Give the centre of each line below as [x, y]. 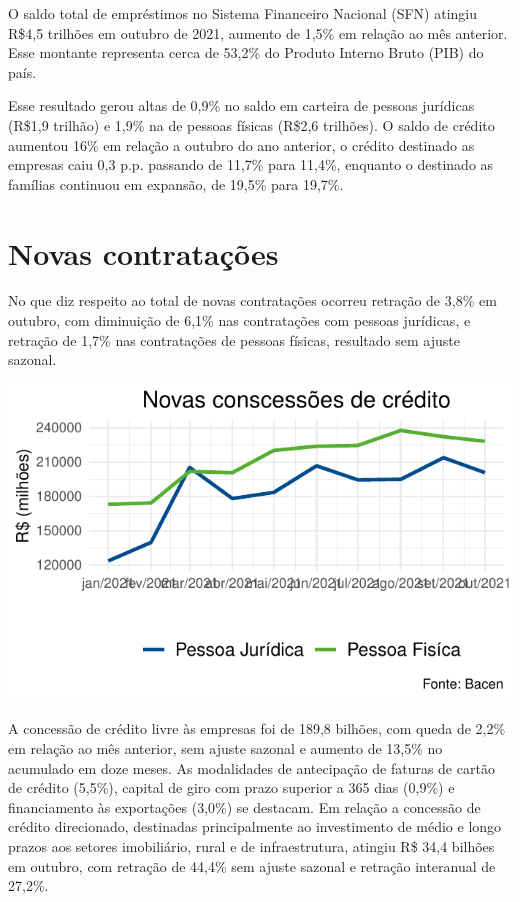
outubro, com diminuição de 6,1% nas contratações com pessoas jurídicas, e [239, 320]
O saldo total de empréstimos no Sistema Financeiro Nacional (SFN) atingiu [242, 13]
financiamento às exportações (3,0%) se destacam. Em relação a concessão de [244, 806]
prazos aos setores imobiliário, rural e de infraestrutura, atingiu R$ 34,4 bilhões [251, 846]
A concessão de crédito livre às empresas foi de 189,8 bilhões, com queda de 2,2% [257, 728]
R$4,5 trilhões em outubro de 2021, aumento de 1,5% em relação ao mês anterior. [258, 32]
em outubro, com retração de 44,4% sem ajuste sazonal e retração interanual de [252, 865]
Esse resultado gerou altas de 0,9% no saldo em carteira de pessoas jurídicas [241, 105]
